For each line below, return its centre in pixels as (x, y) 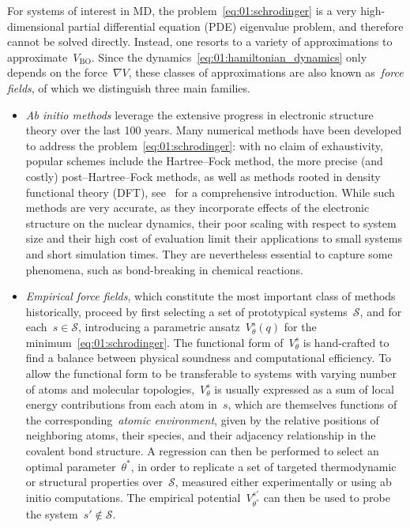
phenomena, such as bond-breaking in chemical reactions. (164, 269)
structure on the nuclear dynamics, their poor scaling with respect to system (211, 223)
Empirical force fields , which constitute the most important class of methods (211, 296)
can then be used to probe (327, 497)
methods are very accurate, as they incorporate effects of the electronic (197, 207)
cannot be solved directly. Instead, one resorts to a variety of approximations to (200, 41)
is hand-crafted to (346, 342)
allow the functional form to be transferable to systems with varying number (211, 373)
